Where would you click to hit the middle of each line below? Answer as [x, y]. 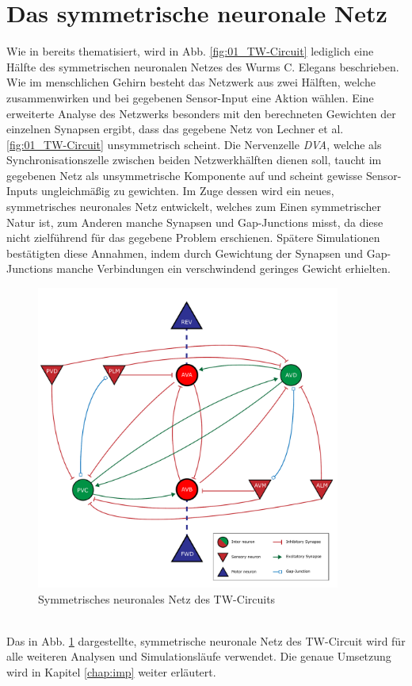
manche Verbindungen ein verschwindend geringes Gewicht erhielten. [223, 268]
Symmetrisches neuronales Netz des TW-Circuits [157, 598]
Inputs [22, 191]
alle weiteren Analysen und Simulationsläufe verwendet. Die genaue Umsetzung [199, 656]
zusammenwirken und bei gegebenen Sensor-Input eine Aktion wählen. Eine [190, 97]
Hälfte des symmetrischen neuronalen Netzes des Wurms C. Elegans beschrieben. [203, 66]
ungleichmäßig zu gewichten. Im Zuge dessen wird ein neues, [188, 191]
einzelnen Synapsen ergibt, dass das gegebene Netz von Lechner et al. [175, 129]
